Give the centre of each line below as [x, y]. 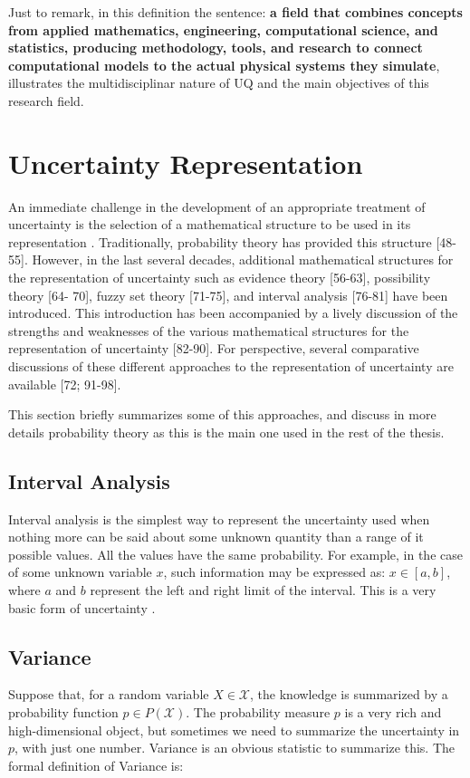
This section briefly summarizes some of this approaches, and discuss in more [222, 414]
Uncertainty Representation [186, 163]
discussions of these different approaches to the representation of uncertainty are [231, 366]
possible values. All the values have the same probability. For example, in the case [235, 554]
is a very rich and [393, 711]
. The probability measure [258, 711]
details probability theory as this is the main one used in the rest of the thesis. [226, 432]
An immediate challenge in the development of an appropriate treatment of [217, 206]
